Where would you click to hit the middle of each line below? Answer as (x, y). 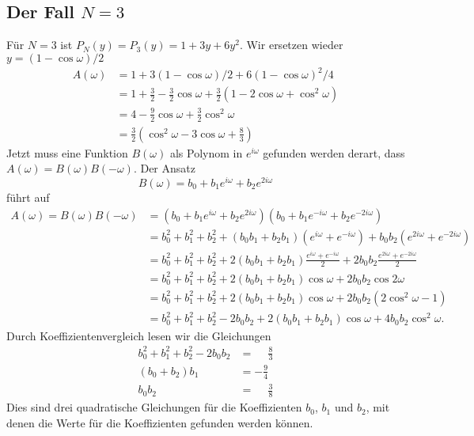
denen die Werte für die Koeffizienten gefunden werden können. (160, 422)
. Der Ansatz (164, 168)
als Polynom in (206, 152)
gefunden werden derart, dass (334, 152)
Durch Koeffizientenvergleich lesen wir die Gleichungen (139, 335)
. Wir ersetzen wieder (291, 45)
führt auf (28, 197)
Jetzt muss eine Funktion (67, 152)
